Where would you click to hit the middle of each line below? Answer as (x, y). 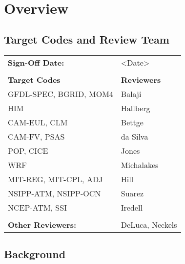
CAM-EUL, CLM (38, 122)
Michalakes (140, 165)
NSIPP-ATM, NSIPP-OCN (54, 193)
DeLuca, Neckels (149, 224)
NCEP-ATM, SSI (37, 207)
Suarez (132, 193)
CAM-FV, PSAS (36, 136)
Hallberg (135, 108)
